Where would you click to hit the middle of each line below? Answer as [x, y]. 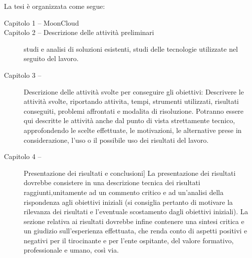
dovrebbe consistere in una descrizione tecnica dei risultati [112, 182]
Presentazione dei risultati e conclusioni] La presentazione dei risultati [130, 173]
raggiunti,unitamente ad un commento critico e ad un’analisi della [124, 192]
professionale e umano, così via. [71, 250]
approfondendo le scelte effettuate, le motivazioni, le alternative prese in [133, 130]
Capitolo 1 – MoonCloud [42, 22]
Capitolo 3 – [23, 75]
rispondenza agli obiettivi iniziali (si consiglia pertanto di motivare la [128, 202]
